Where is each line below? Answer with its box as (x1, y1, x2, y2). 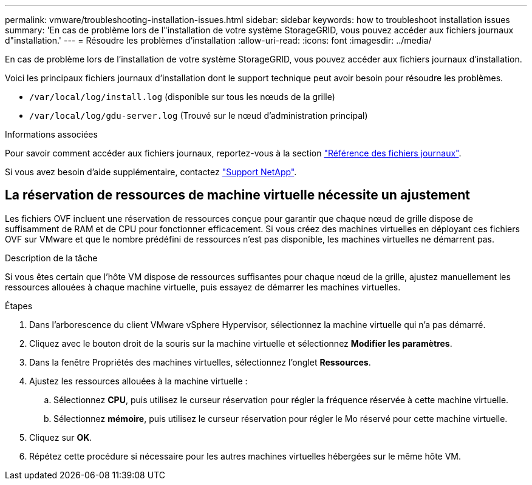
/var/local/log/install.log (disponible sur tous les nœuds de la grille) (29, 92, 335, 102)
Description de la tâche (5, 252, 98, 263)
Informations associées (5, 129, 98, 139)
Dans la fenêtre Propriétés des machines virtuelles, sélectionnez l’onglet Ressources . (29, 356, 371, 367)
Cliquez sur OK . (29, 432, 92, 443)
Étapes (5, 300, 33, 311)
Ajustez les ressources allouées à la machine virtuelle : (29, 375, 248, 386)
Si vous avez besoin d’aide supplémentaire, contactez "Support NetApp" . (5, 167, 297, 177)
